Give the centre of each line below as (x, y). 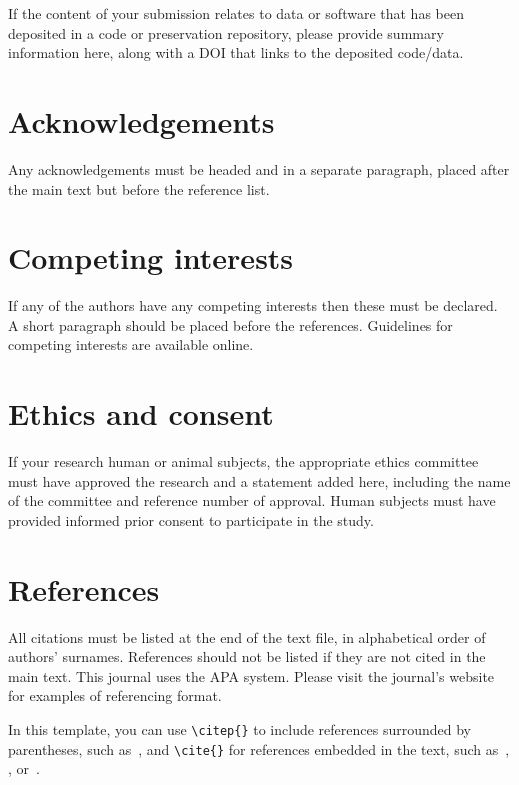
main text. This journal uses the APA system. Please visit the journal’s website (251, 675)
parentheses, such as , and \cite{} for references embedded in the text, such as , (259, 748)
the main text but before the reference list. (139, 188)
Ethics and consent (141, 413)
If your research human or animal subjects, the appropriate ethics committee (243, 461)
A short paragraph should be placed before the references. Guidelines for (230, 324)
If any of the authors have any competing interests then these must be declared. (253, 305)
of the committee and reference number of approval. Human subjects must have (252, 500)
